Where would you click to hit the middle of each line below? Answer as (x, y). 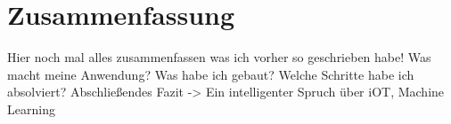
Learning (31, 108)
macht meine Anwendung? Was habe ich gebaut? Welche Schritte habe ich (211, 74)
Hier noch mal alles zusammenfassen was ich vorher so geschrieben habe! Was (219, 57)
